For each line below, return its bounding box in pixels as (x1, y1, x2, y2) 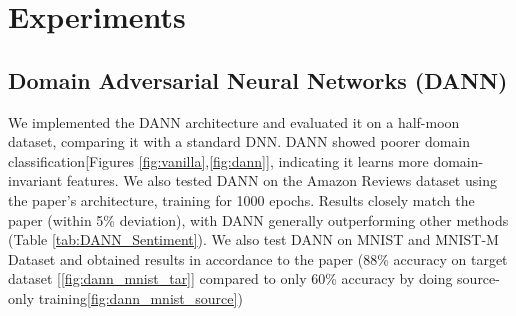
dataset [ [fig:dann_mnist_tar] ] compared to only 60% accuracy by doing (8, 268, 453, 289)
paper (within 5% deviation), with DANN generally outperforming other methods (8, 209, 509, 230)
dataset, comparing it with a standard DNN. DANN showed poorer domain (8, 131, 471, 152)
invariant (8, 170, 63, 191)
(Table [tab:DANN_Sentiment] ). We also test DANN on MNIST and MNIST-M (8, 229, 499, 250)
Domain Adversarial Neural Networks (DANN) (8, 64, 508, 95)
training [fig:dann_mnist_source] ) (38, 287, 243, 308)
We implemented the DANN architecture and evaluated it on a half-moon (8, 111, 460, 132)
